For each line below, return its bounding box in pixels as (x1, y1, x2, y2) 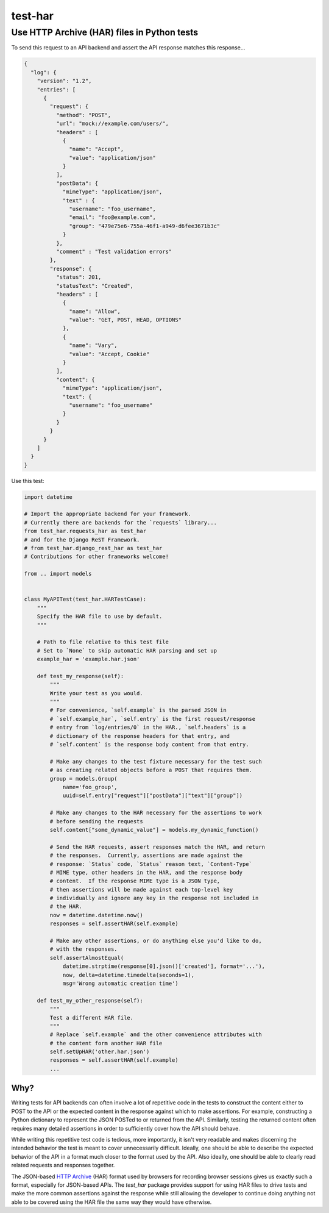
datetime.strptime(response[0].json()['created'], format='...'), (62, 963, 265, 970)
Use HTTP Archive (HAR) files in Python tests (11, 27, 199, 38)
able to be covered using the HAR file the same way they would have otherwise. (11, 1198, 212, 1206)
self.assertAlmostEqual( (49, 954, 124, 961)
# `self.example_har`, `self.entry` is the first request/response (49, 715, 256, 722)
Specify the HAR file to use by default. (37, 613, 163, 620)
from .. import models (24, 570, 92, 578)
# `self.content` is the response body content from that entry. (49, 741, 249, 748)
